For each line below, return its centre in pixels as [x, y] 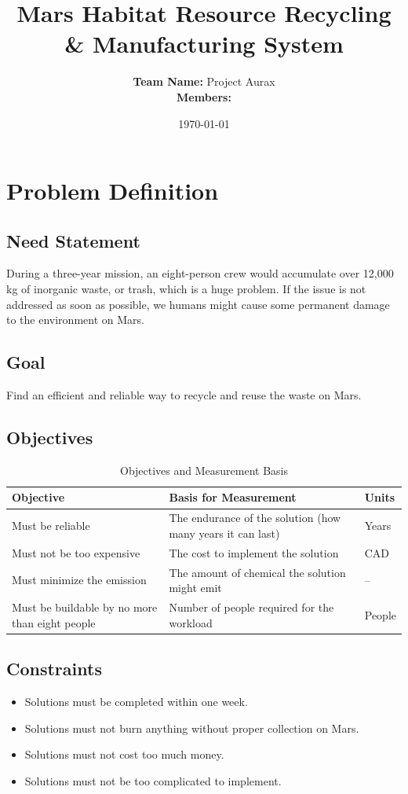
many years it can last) [224, 533]
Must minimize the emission [79, 580]
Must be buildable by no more [85, 607]
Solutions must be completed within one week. [136, 701]
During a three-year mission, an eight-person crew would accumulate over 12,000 [200, 273]
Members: [204, 96]
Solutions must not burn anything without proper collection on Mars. [192, 728]
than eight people [54, 622]
